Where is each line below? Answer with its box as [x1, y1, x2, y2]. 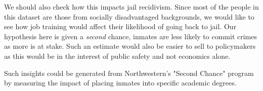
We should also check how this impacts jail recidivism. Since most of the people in [4, 2, 259, 12]
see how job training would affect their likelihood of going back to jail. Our [4, 21, 237, 32]
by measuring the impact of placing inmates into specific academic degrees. [4, 77, 237, 88]
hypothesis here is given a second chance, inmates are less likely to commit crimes [4, 31, 257, 41]
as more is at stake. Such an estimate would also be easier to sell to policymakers [4, 41, 256, 51]
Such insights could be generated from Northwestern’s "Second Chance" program [4, 67, 254, 78]
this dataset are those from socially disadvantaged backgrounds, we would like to [4, 11, 254, 22]
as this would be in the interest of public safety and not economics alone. [4, 50, 231, 61]
